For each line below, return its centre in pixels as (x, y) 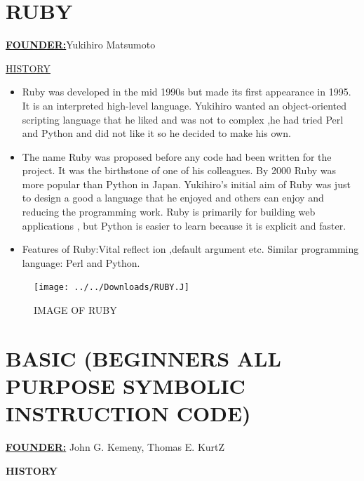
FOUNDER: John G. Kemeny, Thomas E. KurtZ (115, 447)
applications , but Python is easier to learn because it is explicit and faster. (184, 225)
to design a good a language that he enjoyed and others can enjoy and (173, 198)
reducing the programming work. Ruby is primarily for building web (169, 212)
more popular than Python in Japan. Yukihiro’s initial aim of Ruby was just (186, 184)
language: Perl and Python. (81, 262)
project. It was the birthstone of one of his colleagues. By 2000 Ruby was (179, 170)
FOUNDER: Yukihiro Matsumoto (81, 45)
